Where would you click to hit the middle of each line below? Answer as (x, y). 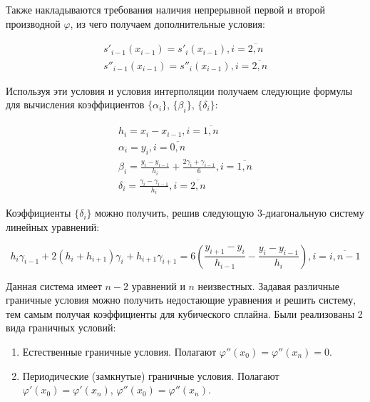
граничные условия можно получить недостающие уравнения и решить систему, (181, 300)
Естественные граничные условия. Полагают (119, 351)
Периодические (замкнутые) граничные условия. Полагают (151, 375)
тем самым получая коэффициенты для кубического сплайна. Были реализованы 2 (184, 313)
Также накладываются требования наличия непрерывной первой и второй (165, 9)
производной (33, 23)
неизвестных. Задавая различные (268, 285)
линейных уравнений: (53, 226)
